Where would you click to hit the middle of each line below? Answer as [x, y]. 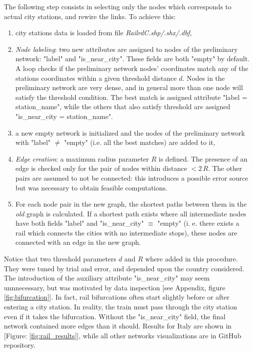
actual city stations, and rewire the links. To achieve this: [90, 16]
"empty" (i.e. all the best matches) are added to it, [140, 142]
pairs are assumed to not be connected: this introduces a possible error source [132, 177]
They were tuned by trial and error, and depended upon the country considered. [124, 268]
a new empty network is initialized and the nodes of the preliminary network [130, 132]
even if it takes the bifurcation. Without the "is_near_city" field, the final [115, 316]
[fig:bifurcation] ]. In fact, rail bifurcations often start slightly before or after [117, 297]
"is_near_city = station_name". [64, 116]
